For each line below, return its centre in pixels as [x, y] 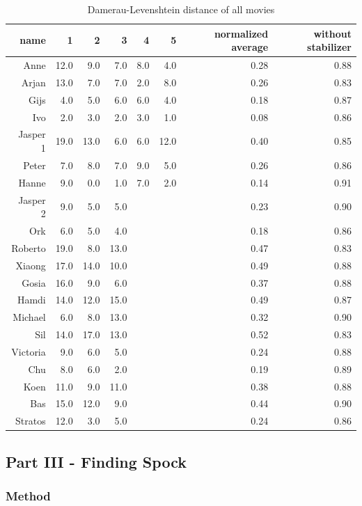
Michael [29, 317]
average [250, 47]
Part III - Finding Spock [96, 461]
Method [28, 496]
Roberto [29, 247]
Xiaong [31, 265]
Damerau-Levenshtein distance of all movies [181, 9]
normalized [241, 33]
